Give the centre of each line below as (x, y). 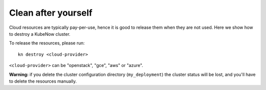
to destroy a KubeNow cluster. (40, 34)
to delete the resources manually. (43, 81)
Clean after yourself (51, 13)
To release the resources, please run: (47, 43)
